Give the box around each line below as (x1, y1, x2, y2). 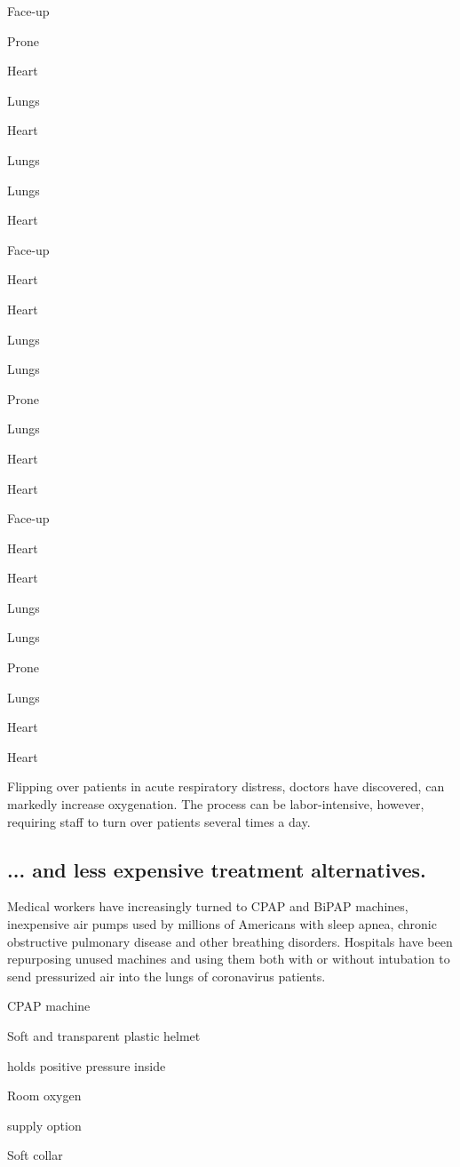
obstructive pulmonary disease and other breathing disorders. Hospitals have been (7, 932, 453, 950)
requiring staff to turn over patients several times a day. (7, 812, 311, 830)
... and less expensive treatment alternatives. (7, 855, 426, 883)
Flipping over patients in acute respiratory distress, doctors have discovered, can (7, 777, 445, 796)
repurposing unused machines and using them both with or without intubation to (7, 949, 450, 968)
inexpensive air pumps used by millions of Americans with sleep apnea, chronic (7, 915, 437, 933)
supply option (7, 1115, 82, 1134)
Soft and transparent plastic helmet (7, 1026, 201, 1044)
